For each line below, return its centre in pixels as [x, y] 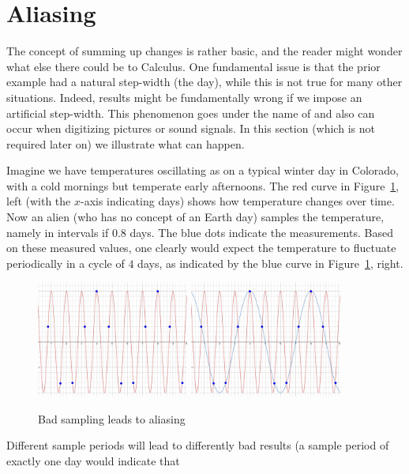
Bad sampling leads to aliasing [112, 418]
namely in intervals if [58, 232]
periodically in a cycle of [66, 263]
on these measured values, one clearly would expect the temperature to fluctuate [201, 248]
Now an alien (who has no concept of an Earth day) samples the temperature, [195, 217]
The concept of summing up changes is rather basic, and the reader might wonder [204, 51]
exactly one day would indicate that [93, 461]
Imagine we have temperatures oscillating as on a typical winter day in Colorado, [203, 170]
